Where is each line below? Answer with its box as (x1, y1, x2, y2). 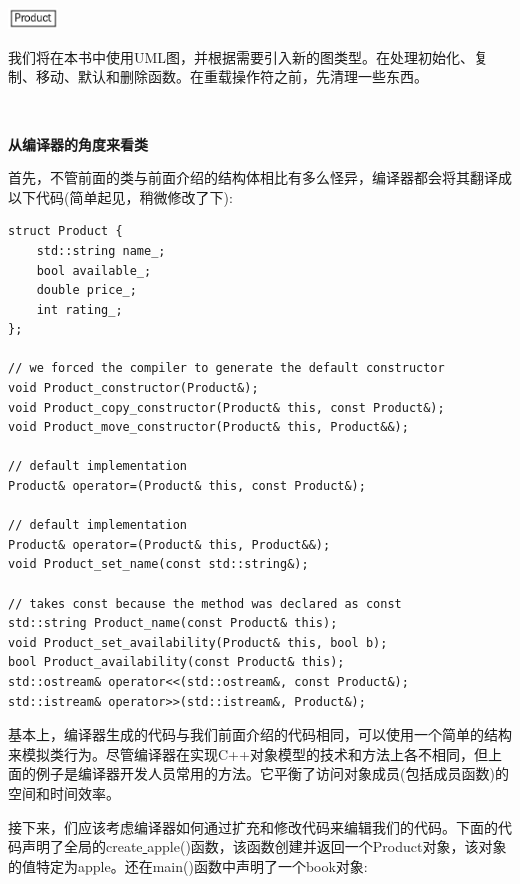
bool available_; (36, 263, 152, 278)
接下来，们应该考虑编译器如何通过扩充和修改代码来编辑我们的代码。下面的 (8, 816, 498, 837)
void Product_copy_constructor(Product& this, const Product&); (8, 400, 445, 415)
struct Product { (8, 224, 123, 239)
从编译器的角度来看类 (8, 133, 148, 154)
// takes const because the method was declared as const (8, 596, 402, 611)
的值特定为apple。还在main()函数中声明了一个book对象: (8, 855, 368, 876)
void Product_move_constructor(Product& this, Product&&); (8, 420, 409, 435)
